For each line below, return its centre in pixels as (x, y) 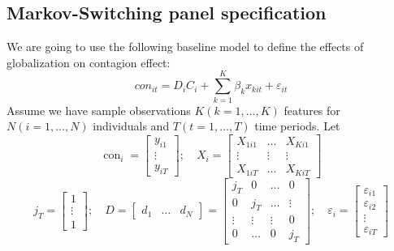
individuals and (131, 126)
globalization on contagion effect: (89, 62)
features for (312, 110)
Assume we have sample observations (99, 110)
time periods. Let (297, 126)
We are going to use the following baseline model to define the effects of (185, 47)
